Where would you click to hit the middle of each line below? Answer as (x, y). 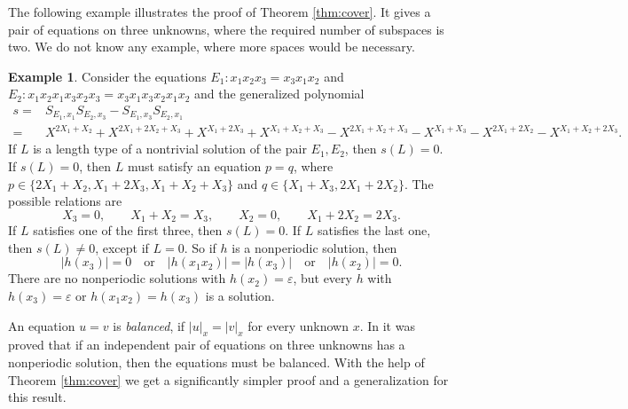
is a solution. (240, 295)
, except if (122, 247)
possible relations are (65, 201)
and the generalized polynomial (279, 94)
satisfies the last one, (374, 230)
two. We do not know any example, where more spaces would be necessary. (212, 47)
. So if (200, 247)
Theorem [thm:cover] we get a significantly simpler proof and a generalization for (228, 379)
